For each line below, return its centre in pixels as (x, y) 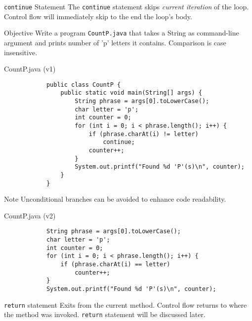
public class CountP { (84, 85)
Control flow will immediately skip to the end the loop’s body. (98, 16)
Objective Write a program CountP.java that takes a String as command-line (122, 33)
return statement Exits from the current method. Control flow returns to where (126, 304)
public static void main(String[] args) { (131, 93)
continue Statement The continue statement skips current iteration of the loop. (126, 6)
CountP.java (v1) (30, 69)
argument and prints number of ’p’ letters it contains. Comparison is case (115, 42)
